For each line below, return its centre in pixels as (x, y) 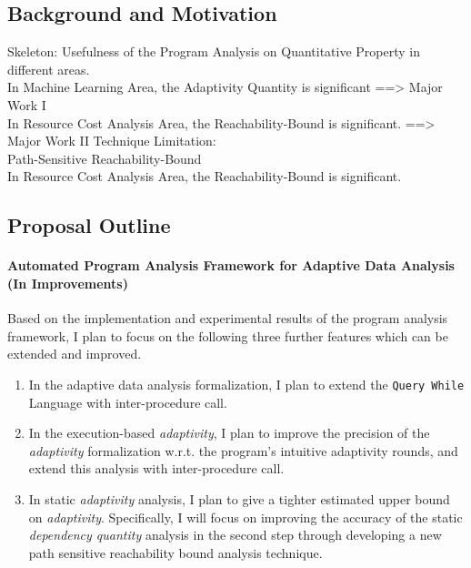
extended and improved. (75, 354)
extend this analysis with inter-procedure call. (156, 468)
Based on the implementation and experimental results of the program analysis (228, 318)
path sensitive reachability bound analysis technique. (175, 552)
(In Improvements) (68, 283)
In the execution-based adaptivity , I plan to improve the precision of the (229, 433)
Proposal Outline (89, 225)
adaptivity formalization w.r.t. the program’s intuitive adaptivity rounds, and (243, 450)
